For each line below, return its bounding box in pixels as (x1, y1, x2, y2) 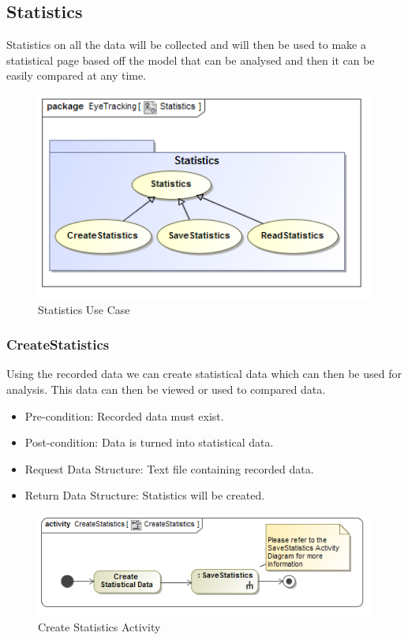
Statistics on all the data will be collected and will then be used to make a (6, 36, 366, 53)
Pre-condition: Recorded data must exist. (24, 407, 224, 424)
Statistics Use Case (38, 301, 130, 317)
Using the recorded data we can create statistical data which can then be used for (6, 365, 402, 382)
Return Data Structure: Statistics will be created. (24, 487, 265, 503)
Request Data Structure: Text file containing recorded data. (24, 460, 314, 477)
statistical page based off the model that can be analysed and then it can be (6, 51, 375, 68)
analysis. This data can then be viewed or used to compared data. (6, 381, 326, 398)
